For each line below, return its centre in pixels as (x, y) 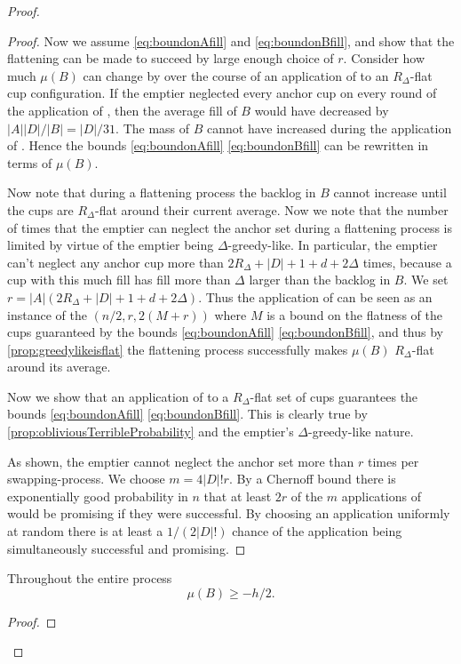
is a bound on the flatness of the (354, 314)
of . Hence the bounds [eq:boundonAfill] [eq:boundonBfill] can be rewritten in (218, 145)
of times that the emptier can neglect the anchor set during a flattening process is (230, 227)
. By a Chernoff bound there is (312, 479)
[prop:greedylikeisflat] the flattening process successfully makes (178, 349)
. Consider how (384, 58)
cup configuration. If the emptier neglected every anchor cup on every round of (222, 93)
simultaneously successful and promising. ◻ (127, 548)
